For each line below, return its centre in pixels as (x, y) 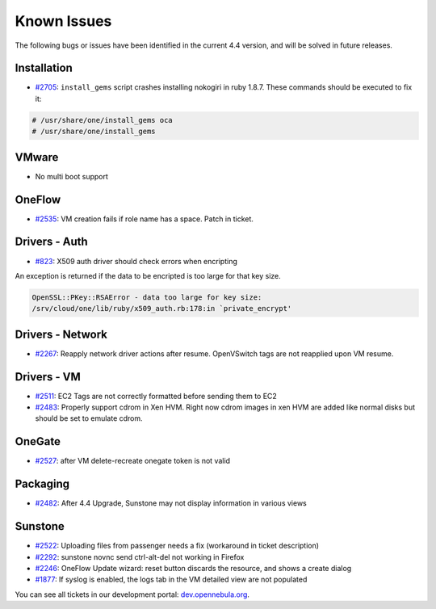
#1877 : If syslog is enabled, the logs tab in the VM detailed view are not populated (171, 580)
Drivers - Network (61, 334)
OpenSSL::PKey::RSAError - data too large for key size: (147, 297)
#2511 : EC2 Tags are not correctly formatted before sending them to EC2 (156, 396)
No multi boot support (72, 176)
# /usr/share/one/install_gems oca (102, 120)
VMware (37, 157)
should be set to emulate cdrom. (89, 418)
